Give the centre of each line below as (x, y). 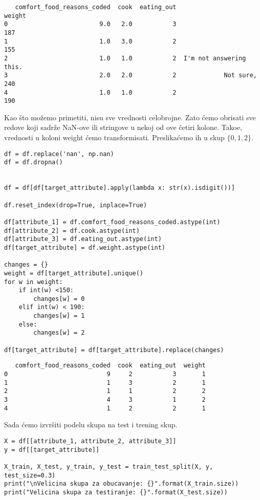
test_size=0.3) (30, 475)
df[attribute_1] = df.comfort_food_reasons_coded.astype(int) (112, 222)
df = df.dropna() (34, 162)
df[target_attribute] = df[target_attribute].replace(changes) (114, 350)
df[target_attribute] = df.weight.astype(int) (85, 247)
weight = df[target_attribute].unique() (74, 273)
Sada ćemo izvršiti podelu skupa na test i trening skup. (91, 425)
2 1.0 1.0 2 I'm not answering (125, 58)
